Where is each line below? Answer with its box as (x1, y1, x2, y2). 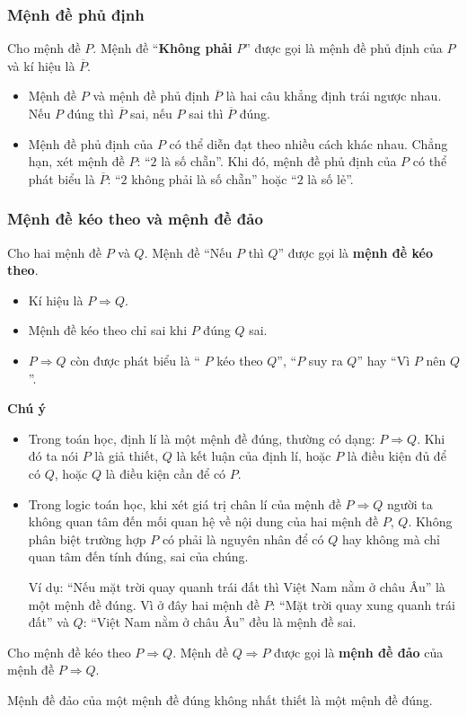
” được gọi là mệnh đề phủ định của (244, 39, 443, 57)
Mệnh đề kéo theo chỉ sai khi (28, 321, 188, 340)
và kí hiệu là (7, 56, 75, 75)
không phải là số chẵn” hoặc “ (131, 169, 297, 188)
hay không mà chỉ (341, 529, 440, 548)
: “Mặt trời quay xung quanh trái (271, 595, 455, 613)
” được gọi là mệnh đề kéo (278, 243, 433, 261)
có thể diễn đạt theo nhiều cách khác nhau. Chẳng (169, 134, 448, 153)
